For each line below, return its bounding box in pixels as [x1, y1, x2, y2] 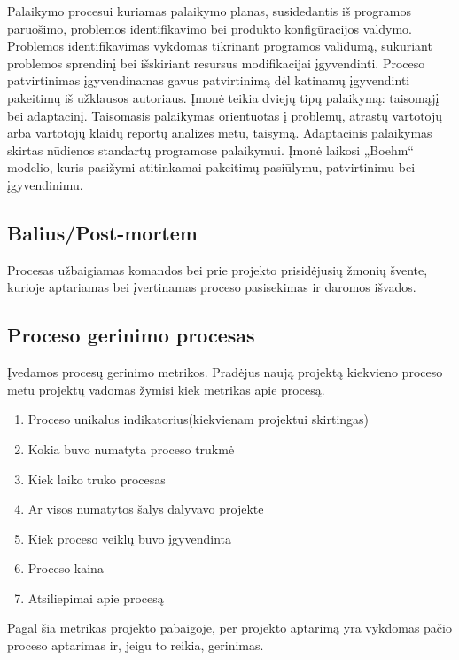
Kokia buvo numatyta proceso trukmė [27, 439, 235, 458]
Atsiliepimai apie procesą [27, 588, 164, 607]
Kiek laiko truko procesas [27, 469, 166, 488]
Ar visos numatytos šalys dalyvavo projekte [27, 499, 264, 518]
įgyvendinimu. [7, 175, 83, 193]
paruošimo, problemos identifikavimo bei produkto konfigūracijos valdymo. [7, 19, 413, 37]
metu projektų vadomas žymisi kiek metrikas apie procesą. [7, 380, 325, 398]
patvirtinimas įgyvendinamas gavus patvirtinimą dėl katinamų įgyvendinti [7, 71, 410, 90]
